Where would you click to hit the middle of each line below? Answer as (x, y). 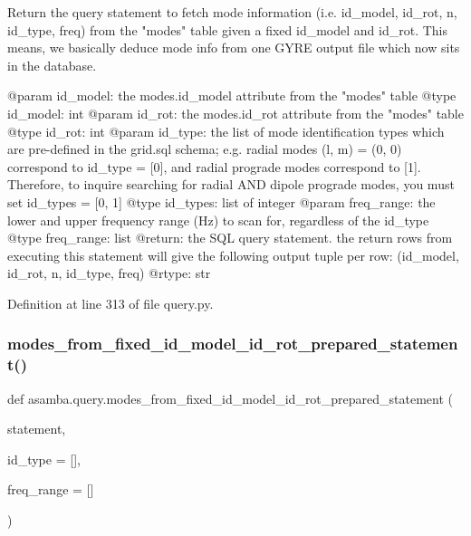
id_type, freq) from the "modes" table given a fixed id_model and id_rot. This (227, 29)
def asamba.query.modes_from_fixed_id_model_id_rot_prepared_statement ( (231, 398)
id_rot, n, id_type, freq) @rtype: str (109, 273)
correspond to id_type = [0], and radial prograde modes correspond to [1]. (214, 166)
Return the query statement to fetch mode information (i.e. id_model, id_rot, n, (232, 12)
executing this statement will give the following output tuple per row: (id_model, (233, 255)
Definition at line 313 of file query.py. (111, 303)
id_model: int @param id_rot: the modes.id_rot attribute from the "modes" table (235, 113)
